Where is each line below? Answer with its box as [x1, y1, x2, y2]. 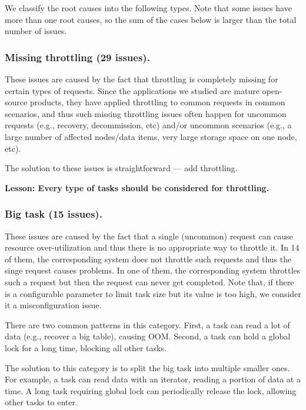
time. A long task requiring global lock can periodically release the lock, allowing [5, 384, 297, 396]
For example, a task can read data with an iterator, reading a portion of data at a [5, 373, 301, 385]
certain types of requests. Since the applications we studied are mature [5, 84, 260, 96]
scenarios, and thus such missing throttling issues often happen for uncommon [5, 107, 287, 119]
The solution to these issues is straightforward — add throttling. [5, 162, 238, 174]
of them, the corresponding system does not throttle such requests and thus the [5, 252, 292, 265]
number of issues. [5, 25, 67, 37]
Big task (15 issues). [5, 206, 102, 221]
